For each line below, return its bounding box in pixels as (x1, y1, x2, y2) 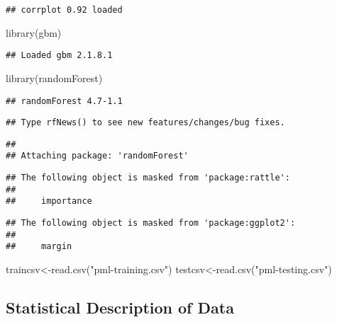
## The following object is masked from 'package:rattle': (6, 173, 290, 183)
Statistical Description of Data (6, 297, 234, 318)
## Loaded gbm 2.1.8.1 (6, 50, 113, 61)
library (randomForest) (6, 70, 103, 85)
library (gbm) (6, 25, 62, 40)
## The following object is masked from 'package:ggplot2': (6, 218, 296, 229)
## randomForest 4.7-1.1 (6, 96, 123, 106)
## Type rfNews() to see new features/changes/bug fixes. (6, 117, 285, 128)
